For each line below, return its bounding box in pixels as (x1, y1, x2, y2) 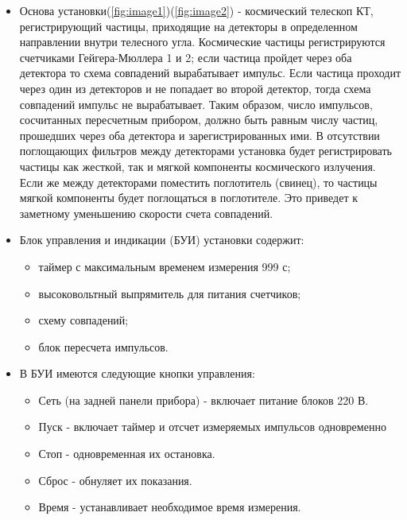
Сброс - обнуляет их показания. (38, 471, 192, 488)
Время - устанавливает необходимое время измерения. (38, 499, 301, 515)
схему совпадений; (38, 312, 129, 328)
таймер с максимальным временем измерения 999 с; (38, 258, 291, 274)
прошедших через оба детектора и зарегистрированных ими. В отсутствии (19, 126, 380, 143)
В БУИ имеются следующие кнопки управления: (19, 365, 255, 382)
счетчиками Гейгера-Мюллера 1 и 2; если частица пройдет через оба (19, 49, 352, 65)
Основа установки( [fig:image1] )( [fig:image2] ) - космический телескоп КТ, (19, 2, 374, 18)
